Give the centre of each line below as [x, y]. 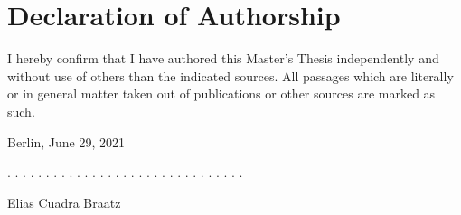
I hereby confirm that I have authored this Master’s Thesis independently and [223, 58]
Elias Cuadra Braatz [64, 202]
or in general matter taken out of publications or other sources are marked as [221, 93]
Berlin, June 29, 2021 [66, 141]
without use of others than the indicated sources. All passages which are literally [230, 75]
